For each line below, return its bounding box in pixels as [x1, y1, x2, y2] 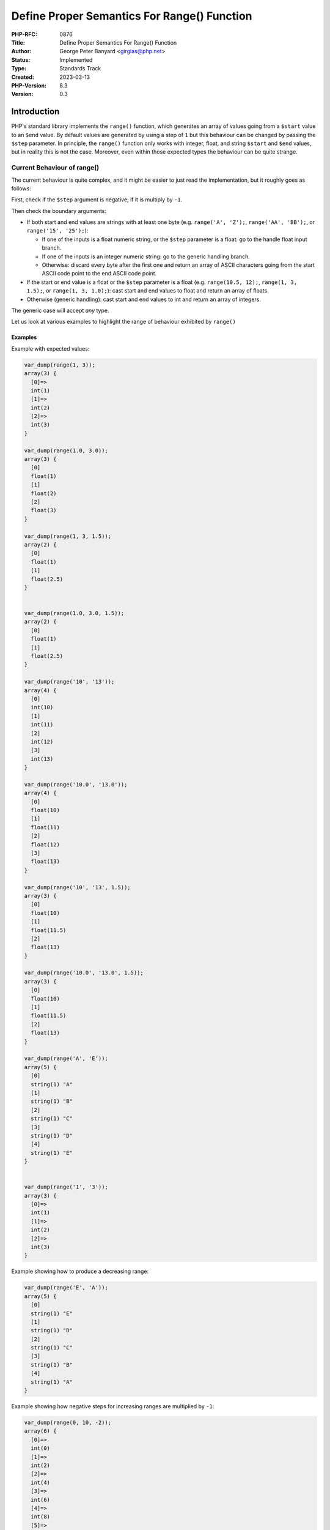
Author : [11, 48, 32, 55]
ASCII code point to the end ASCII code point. [42, 270, 157, 277]
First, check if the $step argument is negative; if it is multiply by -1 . [11, 196, 183, 203]
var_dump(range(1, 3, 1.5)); [24, 532, 112, 540]
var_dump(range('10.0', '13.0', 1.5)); [24, 969, 144, 976]
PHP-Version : [11, 81, 47, 89]
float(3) [31, 507, 57, 514]
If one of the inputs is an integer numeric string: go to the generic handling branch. [42, 253, 251, 260]
